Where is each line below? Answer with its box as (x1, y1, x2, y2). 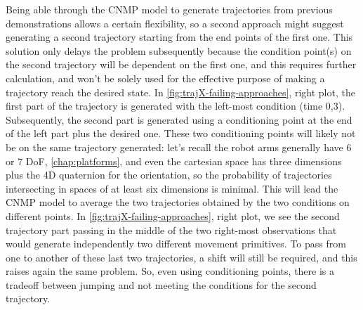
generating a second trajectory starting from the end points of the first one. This (6, 30, 353, 44)
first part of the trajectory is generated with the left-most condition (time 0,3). (6, 98, 345, 113)
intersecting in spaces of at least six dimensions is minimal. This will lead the (6, 181, 338, 195)
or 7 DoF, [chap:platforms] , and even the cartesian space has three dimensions (6, 153, 342, 168)
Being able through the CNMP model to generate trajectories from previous (6, 2, 333, 16)
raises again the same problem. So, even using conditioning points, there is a (6, 264, 335, 278)
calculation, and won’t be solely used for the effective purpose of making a (6, 70, 325, 85)
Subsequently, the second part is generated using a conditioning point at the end (6, 112, 352, 127)
